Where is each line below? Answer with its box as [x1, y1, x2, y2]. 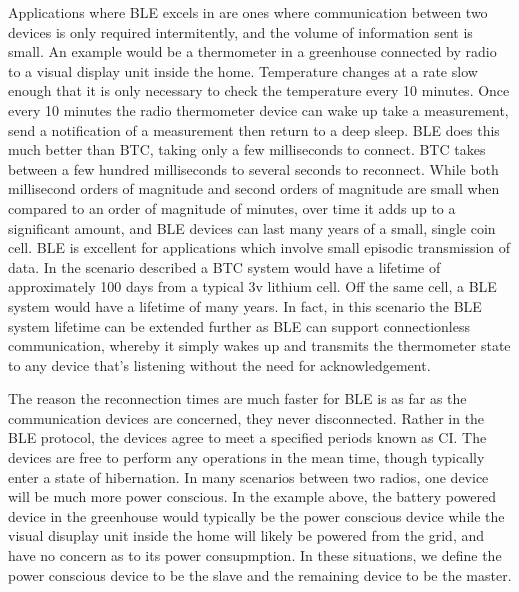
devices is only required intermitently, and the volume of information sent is [8, 21, 473, 42]
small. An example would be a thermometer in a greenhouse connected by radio [8, 41, 497, 62]
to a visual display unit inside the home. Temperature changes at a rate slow [8, 60, 478, 81]
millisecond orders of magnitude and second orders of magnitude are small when [8, 178, 500, 199]
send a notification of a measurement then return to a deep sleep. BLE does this [8, 119, 500, 140]
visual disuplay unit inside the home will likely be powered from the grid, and [8, 525, 484, 546]
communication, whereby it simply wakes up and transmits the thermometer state [8, 335, 511, 356]
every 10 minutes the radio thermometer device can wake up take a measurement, [8, 99, 509, 120]
